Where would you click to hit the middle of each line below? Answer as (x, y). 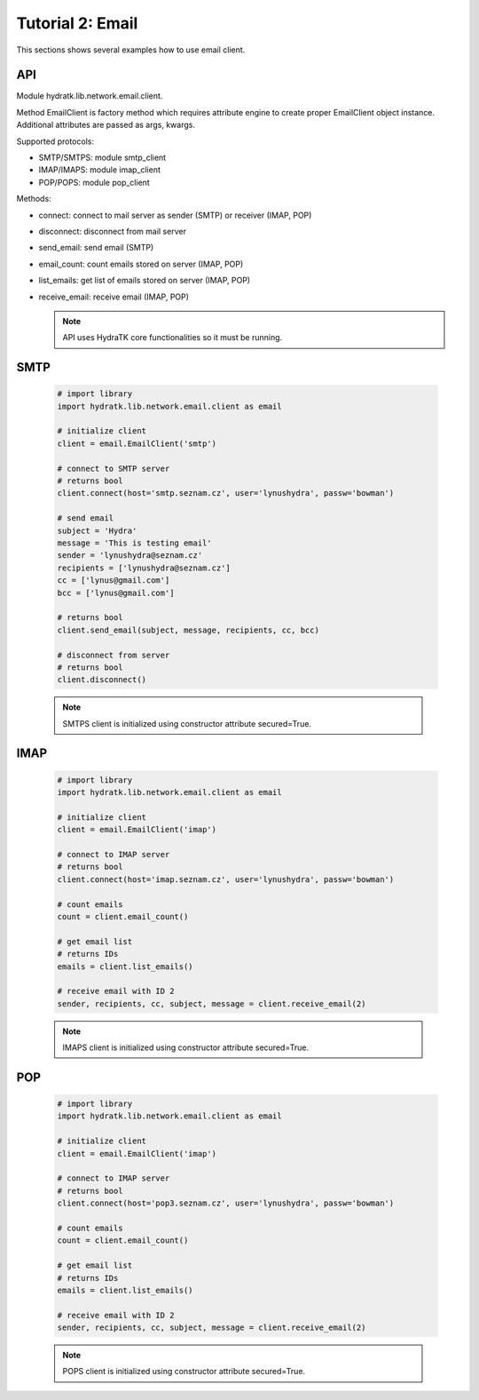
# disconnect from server (114, 655)
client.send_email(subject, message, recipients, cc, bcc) (188, 630)
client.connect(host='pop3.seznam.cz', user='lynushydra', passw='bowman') (226, 1203)
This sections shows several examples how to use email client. (131, 50)
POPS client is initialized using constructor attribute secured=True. (184, 1372)
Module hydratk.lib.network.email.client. (90, 96)
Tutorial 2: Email (77, 23)
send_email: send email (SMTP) (96, 248)
